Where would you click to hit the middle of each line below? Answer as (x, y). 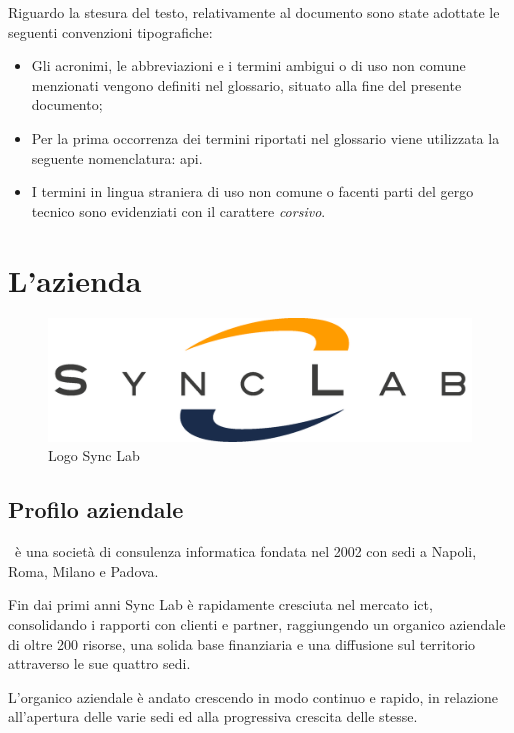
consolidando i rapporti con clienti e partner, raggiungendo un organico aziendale (257, 624)
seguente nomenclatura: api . (117, 157)
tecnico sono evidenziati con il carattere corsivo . (178, 210)
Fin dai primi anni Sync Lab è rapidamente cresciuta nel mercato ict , (220, 604)
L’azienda (75, 279)
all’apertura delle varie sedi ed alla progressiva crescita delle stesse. (213, 716)
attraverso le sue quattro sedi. (99, 663)
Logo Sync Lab (94, 455)
